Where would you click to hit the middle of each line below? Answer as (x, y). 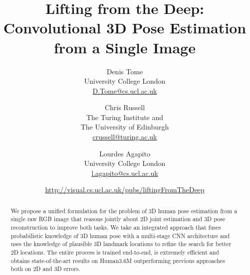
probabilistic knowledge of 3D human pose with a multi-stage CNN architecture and (120, 235)
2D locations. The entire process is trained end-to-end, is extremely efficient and (115, 252)
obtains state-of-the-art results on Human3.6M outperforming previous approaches (118, 260)
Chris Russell (125, 107)
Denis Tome (125, 71)
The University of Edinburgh (125, 127)
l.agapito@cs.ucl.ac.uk (125, 173)
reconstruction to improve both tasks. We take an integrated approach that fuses (116, 227)
